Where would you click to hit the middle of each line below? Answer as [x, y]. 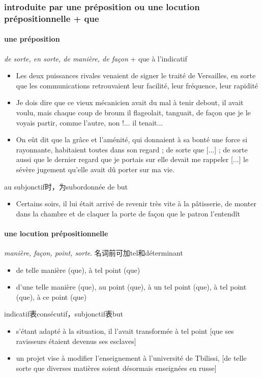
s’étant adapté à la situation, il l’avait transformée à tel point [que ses [125, 331]
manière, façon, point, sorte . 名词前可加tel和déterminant [94, 253]
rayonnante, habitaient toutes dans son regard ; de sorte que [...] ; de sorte [132, 149]
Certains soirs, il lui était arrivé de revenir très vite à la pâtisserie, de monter [136, 203]
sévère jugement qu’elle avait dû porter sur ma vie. [95, 169]
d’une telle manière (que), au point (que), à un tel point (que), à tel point [131, 287]
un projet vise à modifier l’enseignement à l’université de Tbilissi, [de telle [131, 358]
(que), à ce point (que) [51, 296]
